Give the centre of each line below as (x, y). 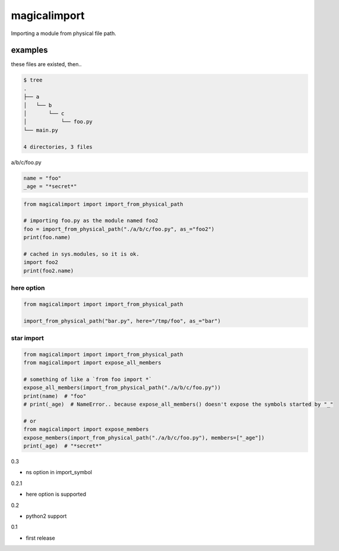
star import (27, 338)
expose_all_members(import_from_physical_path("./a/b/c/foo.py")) (122, 388)
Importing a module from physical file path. (64, 33)
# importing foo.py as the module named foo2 (91, 221)
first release (41, 538)
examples (29, 50)
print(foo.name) (47, 237)
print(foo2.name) (49, 270)
